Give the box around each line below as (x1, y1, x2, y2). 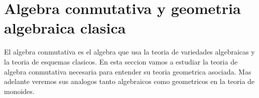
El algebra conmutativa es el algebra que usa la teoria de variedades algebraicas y (4, 46, 255, 57)
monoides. (4, 85, 35, 96)
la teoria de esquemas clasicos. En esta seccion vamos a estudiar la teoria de (4, 56, 238, 66)
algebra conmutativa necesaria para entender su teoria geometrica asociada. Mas (4, 66, 251, 76)
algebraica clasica (4, 17, 126, 38)
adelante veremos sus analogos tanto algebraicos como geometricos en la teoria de (4, 76, 255, 86)
